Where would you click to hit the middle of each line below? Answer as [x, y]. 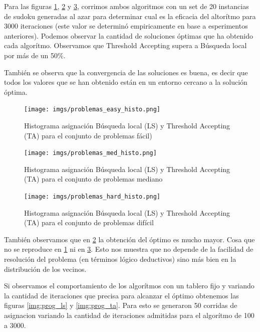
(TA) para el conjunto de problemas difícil [89, 222]
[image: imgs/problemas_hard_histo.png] [92, 197]
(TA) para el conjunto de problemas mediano [93, 179]
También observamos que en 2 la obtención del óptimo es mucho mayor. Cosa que [129, 239]
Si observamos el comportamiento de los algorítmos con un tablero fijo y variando [129, 286]
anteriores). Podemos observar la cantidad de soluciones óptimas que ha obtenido [129, 35]
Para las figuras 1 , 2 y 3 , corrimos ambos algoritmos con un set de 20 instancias [126, 6]
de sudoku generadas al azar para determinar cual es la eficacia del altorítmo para [130, 16]
